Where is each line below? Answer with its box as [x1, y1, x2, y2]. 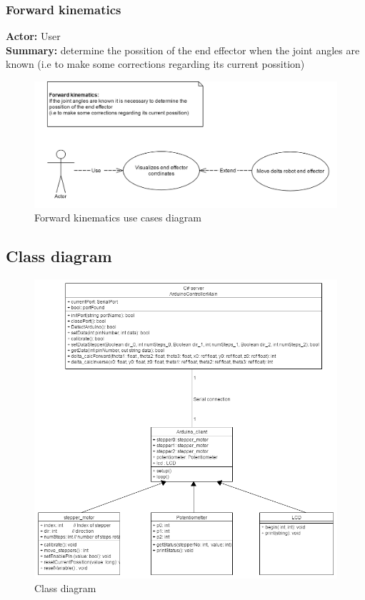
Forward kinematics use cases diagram [34, 210, 201, 225]
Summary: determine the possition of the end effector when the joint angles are [6, 42, 360, 57]
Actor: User [6, 29, 61, 44]
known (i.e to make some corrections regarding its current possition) [6, 56, 305, 71]
